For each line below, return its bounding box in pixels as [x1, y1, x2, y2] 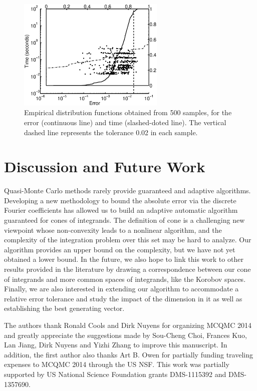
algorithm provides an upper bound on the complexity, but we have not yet [4, 244, 235, 254]
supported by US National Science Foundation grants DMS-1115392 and [4, 368, 226, 379]
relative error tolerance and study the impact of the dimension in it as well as [4, 293, 242, 303]
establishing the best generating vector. [4, 303, 125, 313]
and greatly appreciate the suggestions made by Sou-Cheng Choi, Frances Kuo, [4, 329, 247, 340]
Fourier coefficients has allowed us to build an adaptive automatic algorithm [4, 205, 238, 215]
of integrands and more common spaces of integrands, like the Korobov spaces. [4, 273, 246, 284]
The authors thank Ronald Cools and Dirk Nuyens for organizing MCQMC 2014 [4, 319, 251, 330]
